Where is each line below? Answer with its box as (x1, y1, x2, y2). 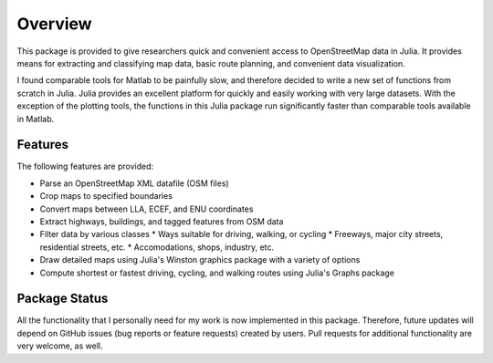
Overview (16, 14, 92, 34)
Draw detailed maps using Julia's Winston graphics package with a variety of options (39, 254, 361, 265)
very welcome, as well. (16, 340, 103, 351)
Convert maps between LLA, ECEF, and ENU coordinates (39, 203, 254, 214)
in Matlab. (16, 113, 55, 124)
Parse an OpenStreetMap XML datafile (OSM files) (39, 178, 229, 189)
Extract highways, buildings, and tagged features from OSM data (39, 215, 284, 227)
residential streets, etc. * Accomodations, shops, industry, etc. (39, 242, 274, 253)
